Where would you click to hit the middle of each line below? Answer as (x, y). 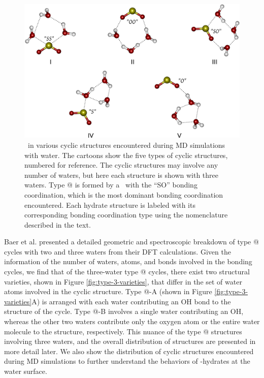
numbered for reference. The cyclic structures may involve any (121, 165)
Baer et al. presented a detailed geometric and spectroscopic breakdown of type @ (131, 242)
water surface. (26, 371)
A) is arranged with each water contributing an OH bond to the (131, 301)
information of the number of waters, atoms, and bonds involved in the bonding (128, 261)
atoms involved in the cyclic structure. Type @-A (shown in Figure (108, 291)
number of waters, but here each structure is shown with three (122, 175)
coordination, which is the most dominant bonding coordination (124, 194)
